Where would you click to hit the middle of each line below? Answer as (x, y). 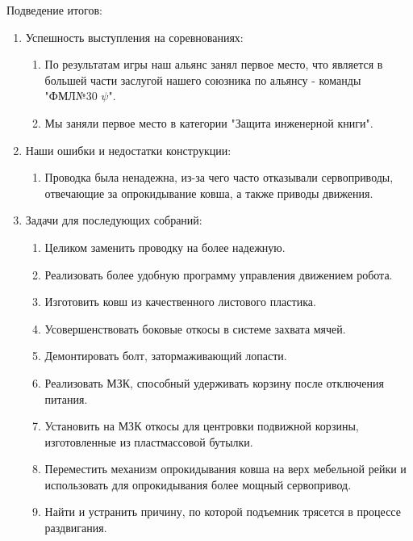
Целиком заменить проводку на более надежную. (165, 247)
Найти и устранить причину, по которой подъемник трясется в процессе (223, 512)
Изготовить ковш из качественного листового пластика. (180, 302)
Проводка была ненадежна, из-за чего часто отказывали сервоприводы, (219, 177)
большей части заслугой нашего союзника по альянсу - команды (203, 80)
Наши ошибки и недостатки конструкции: (128, 150)
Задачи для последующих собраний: (114, 220)
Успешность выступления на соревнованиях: (134, 37)
